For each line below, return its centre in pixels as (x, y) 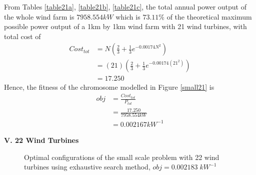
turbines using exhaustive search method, (87, 167)
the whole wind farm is (39, 16)
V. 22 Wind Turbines (41, 140)
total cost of (22, 36)
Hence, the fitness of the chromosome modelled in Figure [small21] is (109, 87)
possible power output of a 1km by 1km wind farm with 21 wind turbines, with (125, 26)
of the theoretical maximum (209, 16)
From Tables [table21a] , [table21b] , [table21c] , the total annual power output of (125, 7)
